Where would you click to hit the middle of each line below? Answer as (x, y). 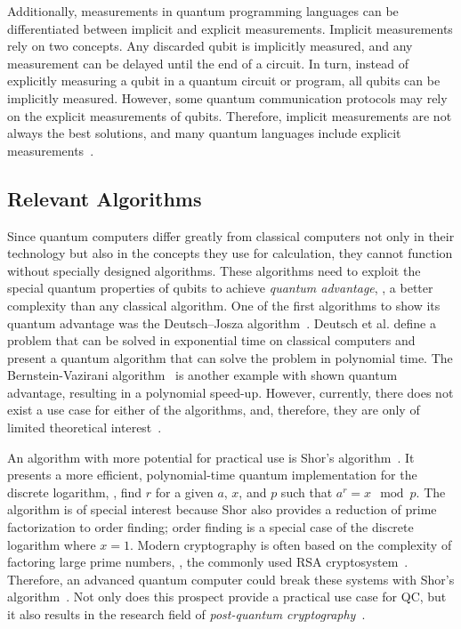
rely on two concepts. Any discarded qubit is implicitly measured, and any (210, 46)
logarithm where (52, 544)
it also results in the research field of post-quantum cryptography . (186, 614)
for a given (184, 492)
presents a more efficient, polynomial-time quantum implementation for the (212, 475)
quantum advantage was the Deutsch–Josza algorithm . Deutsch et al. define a (222, 323)
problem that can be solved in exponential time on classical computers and (211, 340)
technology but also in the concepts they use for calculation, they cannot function (230, 253)
